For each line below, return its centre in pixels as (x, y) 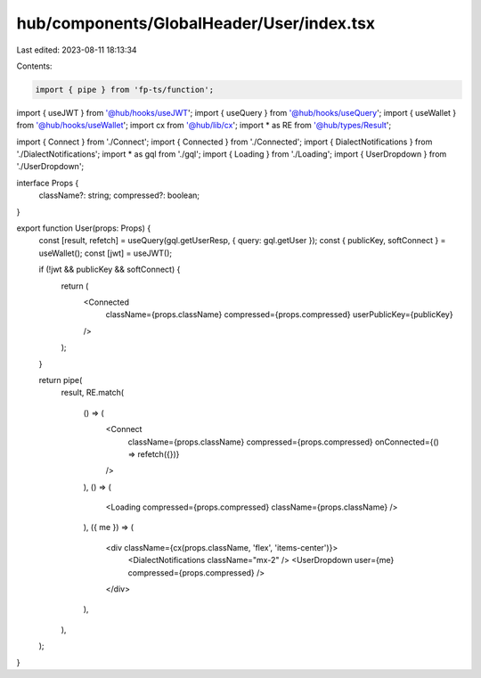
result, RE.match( (93, 393)
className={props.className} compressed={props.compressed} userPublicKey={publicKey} (279, 314)
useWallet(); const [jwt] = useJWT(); (106, 253)
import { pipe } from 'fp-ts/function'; (124, 90)
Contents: (34, 66)
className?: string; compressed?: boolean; (119, 195)
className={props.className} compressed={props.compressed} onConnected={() (284, 442)
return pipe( (61, 380)
